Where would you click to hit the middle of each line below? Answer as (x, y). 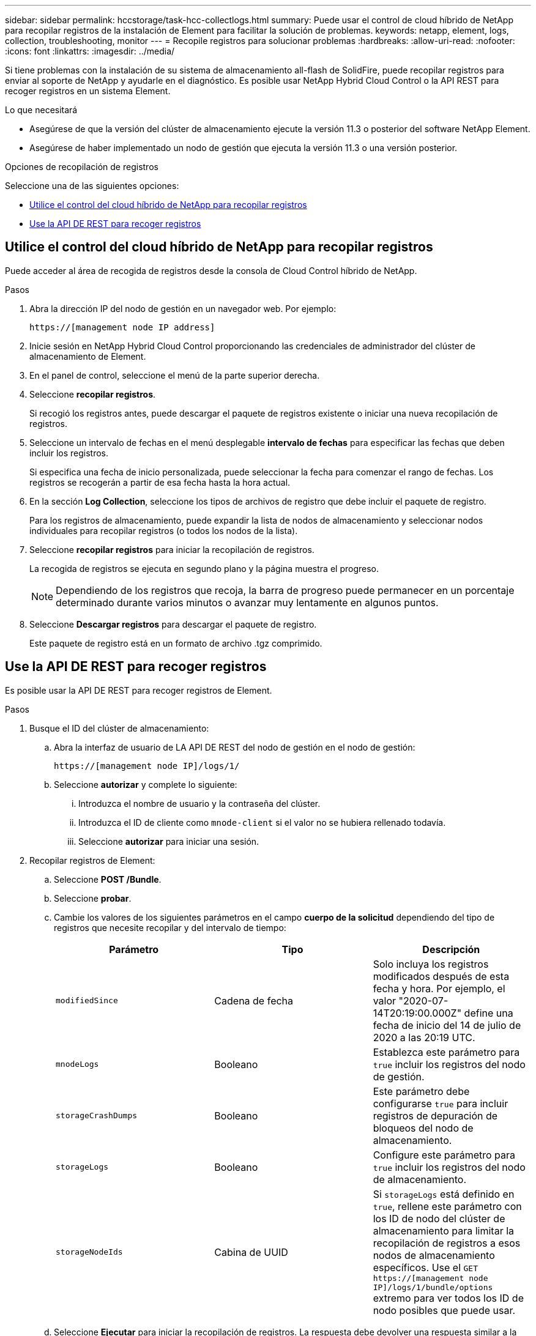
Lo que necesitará (41, 110)
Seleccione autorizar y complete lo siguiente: (146, 784)
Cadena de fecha (254, 1000)
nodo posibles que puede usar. (444, 1310)
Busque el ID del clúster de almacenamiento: (119, 728)
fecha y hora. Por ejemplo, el (439, 988)
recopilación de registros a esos (447, 1243)
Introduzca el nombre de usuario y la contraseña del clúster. (199, 803)
